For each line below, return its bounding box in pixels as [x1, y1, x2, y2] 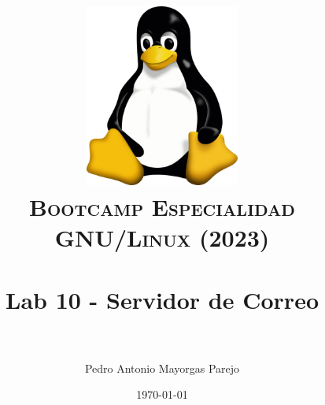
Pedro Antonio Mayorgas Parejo [84, 359, 240, 376]
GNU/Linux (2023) [54, 221, 270, 254]
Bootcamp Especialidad [29, 191, 295, 223]
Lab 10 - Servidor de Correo [6, 283, 319, 315]
